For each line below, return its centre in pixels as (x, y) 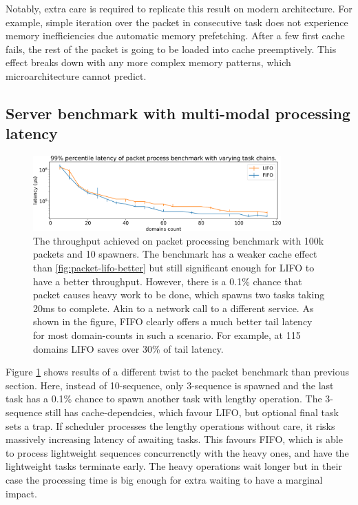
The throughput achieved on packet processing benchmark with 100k (179, 240)
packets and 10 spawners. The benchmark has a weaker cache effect (175, 254)
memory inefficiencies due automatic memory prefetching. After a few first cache (175, 35)
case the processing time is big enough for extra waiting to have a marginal (164, 479)
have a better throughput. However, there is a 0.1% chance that (168, 281)
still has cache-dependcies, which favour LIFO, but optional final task (192, 412)
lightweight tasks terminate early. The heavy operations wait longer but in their (174, 466)
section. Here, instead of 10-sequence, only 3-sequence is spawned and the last (170, 385)
